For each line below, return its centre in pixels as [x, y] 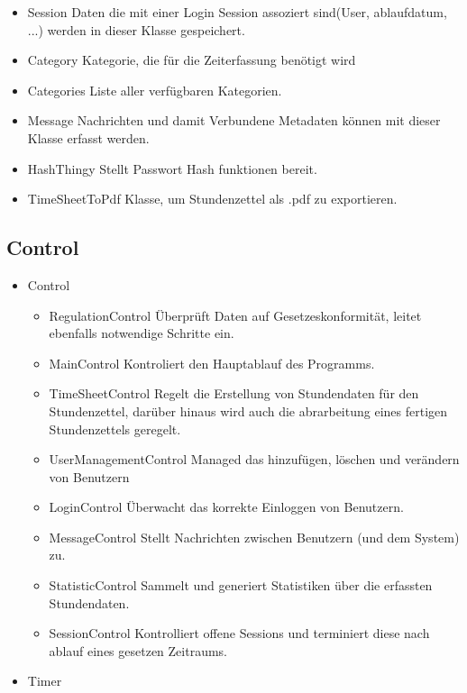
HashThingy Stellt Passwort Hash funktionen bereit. [172, 168]
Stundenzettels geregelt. [115, 429]
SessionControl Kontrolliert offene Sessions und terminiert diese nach [239, 633]
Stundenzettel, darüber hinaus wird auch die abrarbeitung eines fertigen [248, 410]
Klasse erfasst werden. [88, 137]
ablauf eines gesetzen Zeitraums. [138, 650]
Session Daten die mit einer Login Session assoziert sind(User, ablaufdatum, [237, 12]
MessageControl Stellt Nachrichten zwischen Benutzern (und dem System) [254, 537]
